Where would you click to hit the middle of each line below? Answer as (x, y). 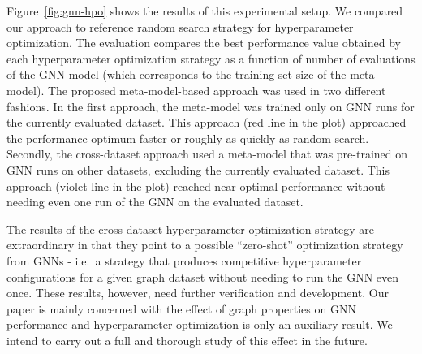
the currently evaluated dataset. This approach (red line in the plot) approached (207, 122)
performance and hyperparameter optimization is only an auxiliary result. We (200, 324)
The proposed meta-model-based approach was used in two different (217, 90)
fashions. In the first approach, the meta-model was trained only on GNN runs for (211, 106)
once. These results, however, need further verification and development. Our (198, 293)
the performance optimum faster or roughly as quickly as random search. (188, 138)
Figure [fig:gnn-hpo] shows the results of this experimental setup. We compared (205, 11)
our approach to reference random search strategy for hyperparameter (180, 26)
